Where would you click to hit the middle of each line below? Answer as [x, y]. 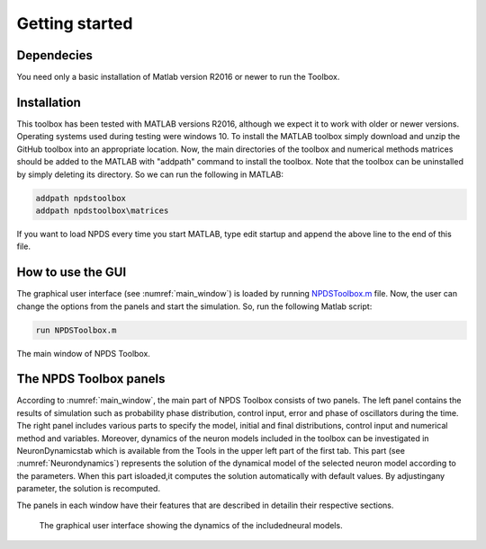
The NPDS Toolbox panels [91, 379]
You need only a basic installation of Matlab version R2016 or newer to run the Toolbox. [178, 77]
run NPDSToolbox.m [76, 330]
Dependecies [55, 55]
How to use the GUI [72, 273]
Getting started [75, 23]
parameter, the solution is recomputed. [89, 489]
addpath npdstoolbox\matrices [102, 210]
